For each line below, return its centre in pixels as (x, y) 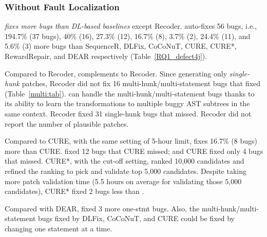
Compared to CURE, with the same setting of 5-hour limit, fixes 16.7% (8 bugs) (131, 141)
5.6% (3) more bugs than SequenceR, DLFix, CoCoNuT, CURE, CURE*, (121, 46)
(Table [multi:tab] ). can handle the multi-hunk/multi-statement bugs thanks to (130, 93)
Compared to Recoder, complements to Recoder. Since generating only (116, 73)
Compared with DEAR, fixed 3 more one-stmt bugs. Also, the (102, 208)
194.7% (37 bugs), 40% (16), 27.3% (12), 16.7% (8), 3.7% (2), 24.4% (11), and (128, 36)
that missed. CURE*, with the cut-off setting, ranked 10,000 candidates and (125, 161)
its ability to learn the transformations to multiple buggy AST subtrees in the (127, 103)
